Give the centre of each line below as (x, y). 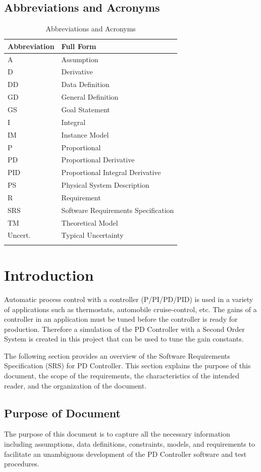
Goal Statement (86, 110)
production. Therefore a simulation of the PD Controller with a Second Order (124, 329)
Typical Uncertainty (92, 235)
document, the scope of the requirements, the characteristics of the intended (122, 376)
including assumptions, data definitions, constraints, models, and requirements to (129, 444)
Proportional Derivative (98, 160)
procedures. (22, 464)
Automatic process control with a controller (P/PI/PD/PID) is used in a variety (129, 299)
